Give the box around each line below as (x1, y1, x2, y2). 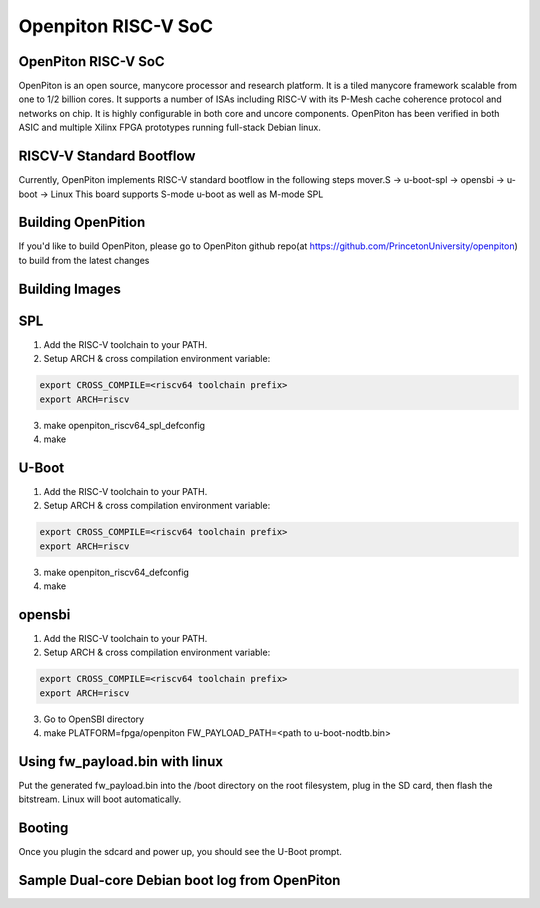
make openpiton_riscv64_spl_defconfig (43, 419, 205, 431)
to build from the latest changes (18, 254, 150, 266)
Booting (18, 820, 69, 837)
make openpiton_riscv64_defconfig (43, 566, 190, 578)
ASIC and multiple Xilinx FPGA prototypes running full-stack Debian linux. (18, 121, 322, 134)
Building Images (18, 280, 122, 297)
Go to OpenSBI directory (43, 713, 145, 725)
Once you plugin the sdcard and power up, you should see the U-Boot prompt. (18, 846, 342, 858)
